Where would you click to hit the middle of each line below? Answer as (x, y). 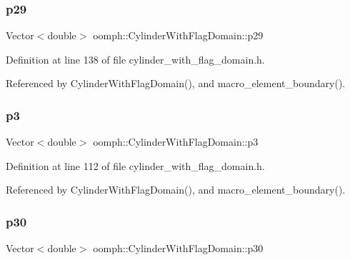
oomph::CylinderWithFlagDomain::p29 (178, 35)
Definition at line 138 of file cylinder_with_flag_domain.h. (135, 59)
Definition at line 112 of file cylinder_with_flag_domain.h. (135, 165)
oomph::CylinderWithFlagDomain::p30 (178, 248)
